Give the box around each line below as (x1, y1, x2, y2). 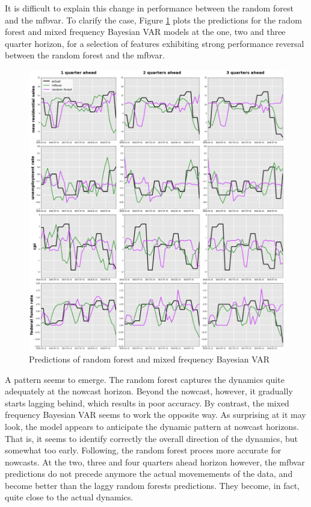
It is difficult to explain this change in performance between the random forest (5, 2, 294, 14)
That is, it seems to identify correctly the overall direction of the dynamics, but (5, 432, 298, 444)
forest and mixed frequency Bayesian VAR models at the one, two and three (5, 25, 286, 38)
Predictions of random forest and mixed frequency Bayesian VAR (29, 352, 269, 365)
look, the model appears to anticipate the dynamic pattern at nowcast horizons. (5, 420, 299, 432)
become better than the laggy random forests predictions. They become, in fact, (5, 479, 300, 491)
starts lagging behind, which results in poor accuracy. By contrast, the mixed (5, 396, 289, 409)
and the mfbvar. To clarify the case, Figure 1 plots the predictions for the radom (5, 13, 302, 26)
